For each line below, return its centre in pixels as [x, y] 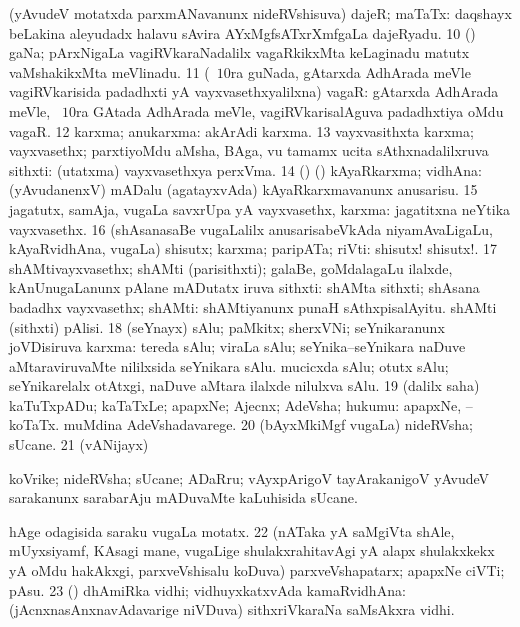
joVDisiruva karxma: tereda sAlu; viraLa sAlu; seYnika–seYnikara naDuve [237, 346]
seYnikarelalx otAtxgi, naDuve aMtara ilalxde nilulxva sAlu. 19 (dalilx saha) [244, 385]
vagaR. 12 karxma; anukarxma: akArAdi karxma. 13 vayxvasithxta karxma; [241, 130]
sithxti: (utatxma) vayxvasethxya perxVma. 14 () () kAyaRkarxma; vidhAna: [245, 169]
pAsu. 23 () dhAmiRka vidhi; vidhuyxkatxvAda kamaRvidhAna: [207, 589]
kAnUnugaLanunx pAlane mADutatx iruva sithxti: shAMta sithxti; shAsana [244, 287]
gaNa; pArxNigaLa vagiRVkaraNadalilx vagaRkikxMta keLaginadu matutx [239, 52]
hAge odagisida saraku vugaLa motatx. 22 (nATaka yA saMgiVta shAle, [232, 530]
